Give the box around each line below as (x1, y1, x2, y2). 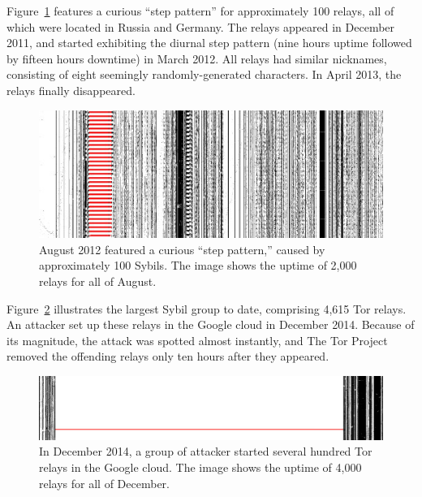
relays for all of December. (39, 474, 170, 491)
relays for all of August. (39, 273, 157, 290)
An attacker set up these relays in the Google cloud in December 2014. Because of (6, 316, 415, 333)
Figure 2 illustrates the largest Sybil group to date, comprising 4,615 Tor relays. (6, 300, 407, 317)
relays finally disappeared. (6, 81, 136, 98)
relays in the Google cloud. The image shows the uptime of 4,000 (39, 459, 362, 476)
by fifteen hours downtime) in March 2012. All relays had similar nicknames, (6, 50, 387, 67)
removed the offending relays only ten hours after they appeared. (6, 348, 329, 365)
